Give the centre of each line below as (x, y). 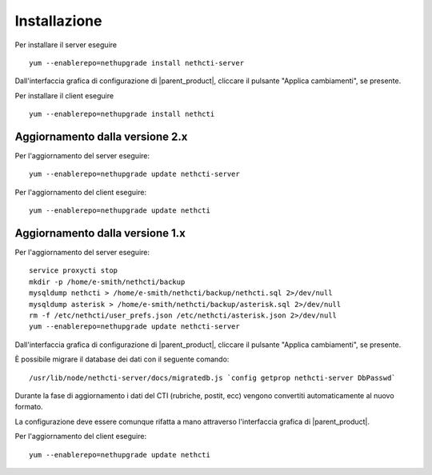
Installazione (58, 21)
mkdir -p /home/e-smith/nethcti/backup (107, 281)
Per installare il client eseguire (64, 95)
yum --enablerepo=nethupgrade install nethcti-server (136, 63)
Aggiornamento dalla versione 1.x (100, 233)
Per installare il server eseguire (66, 45)
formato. (29, 407)
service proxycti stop (74, 271)
